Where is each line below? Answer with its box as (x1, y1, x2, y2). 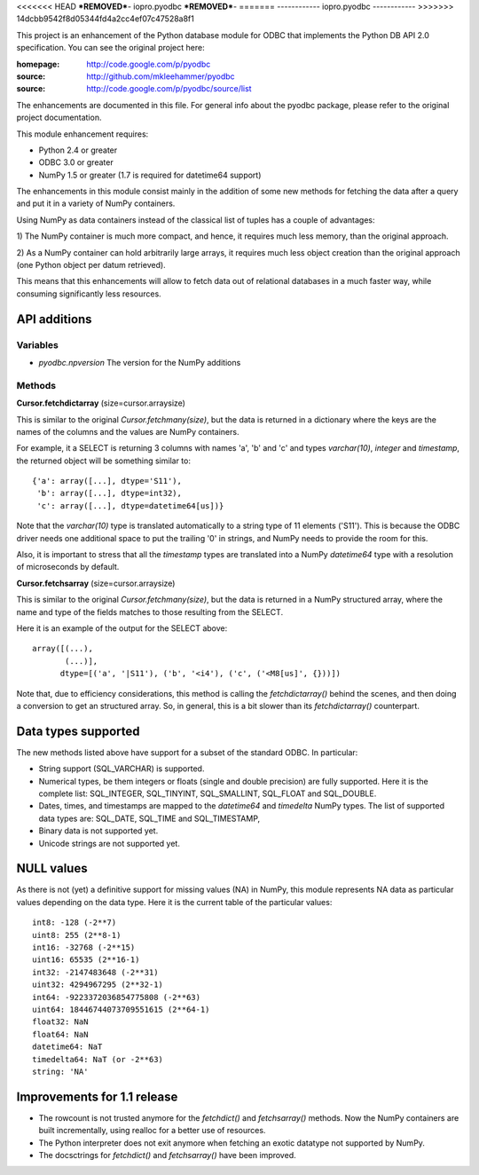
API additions (16, 311, 92, 327)
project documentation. (16, 112, 102, 123)
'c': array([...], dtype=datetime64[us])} (36, 501, 224, 510)
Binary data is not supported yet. (38, 825, 159, 836)
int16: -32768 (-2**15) (32, 942, 136, 953)
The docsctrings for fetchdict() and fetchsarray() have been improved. (38, 1150, 296, 1161)
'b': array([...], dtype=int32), (36, 488, 182, 499)
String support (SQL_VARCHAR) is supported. (38, 763, 205, 774)
